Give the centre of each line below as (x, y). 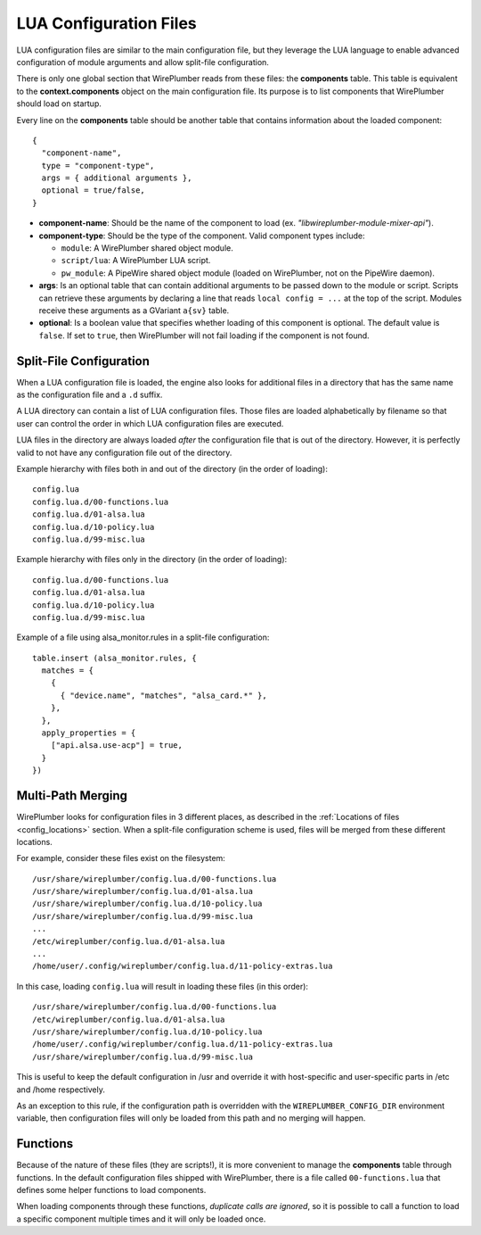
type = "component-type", (98, 166)
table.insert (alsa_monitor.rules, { (115, 658)
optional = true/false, (94, 191)
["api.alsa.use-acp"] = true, (116, 746)
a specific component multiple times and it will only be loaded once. (141, 1219)
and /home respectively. (61, 1090)
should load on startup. (59, 104)
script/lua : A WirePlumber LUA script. (136, 261)
